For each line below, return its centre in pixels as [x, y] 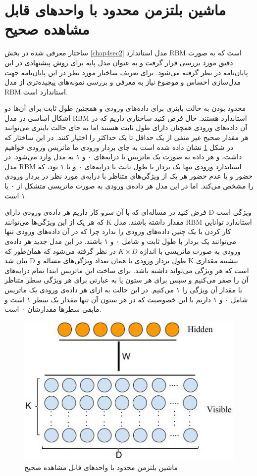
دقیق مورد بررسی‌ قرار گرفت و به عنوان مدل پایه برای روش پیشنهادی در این [119, 62]
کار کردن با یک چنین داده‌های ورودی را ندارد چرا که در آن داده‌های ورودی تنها [118, 231]
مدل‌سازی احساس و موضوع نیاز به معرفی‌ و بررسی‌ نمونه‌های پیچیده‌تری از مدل [123, 82]
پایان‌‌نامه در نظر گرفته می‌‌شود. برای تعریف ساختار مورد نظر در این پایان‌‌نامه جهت [126, 72]
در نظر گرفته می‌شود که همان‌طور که [60, 251]
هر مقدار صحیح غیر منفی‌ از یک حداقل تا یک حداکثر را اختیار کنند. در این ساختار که [127, 137]
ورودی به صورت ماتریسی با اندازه [190, 251]
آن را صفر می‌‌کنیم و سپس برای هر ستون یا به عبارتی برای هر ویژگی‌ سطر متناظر [127, 280]
